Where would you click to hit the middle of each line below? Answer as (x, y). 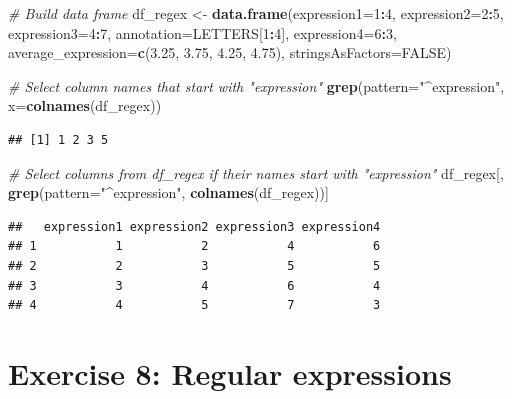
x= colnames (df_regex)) (85, 105)
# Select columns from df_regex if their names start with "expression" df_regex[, (256, 172)
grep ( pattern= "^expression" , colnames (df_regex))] (168, 192)
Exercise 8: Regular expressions (230, 372)
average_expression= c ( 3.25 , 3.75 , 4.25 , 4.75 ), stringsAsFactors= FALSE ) (230, 52)
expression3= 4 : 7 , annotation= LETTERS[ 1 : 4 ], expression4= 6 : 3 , (202, 32)
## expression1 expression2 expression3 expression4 (194, 226)
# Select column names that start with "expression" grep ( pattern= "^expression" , (256, 85)
